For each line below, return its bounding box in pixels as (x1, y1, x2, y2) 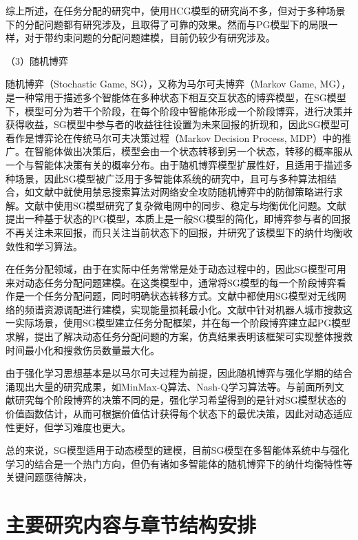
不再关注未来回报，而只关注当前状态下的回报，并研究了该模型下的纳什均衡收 (6, 225, 352, 239)
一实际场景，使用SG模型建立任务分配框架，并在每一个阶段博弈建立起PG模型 (6, 315, 351, 330)
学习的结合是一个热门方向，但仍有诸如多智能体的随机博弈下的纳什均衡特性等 (6, 456, 352, 470)
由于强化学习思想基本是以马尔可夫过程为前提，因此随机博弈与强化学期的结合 (6, 366, 352, 380)
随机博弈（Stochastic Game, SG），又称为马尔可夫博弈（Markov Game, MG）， (6, 76, 351, 91)
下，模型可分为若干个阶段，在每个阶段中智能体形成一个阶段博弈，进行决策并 (6, 103, 352, 118)
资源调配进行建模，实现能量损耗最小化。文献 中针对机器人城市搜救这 (43, 302, 352, 316)
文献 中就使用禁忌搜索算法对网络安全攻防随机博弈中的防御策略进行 (34, 185, 333, 199)
